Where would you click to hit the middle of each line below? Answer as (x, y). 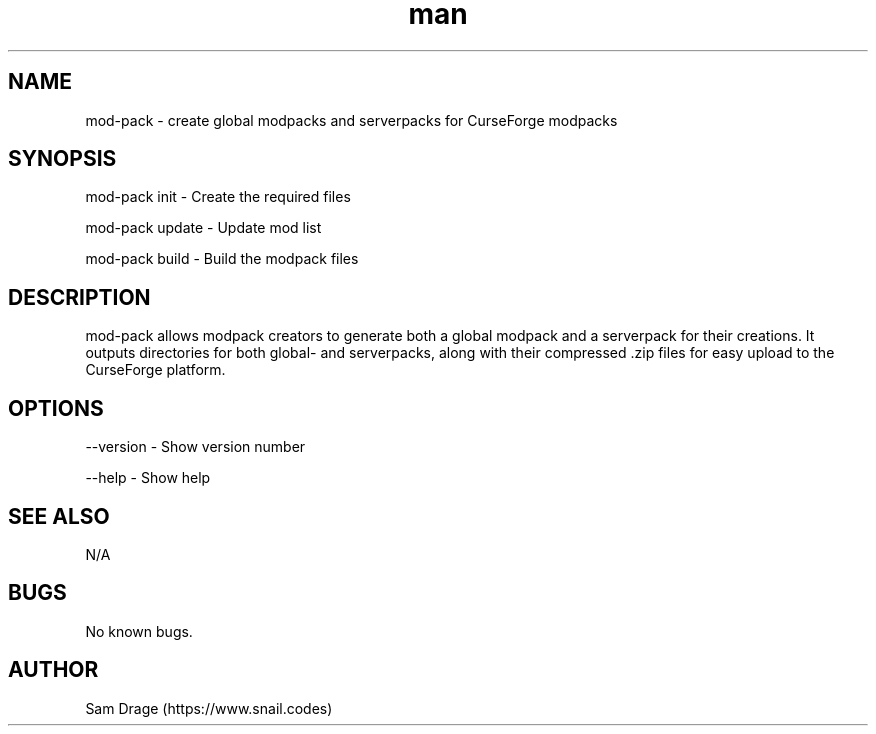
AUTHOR (53, 670)
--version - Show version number (195, 447)
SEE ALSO (59, 516)
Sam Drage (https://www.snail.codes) (209, 708)
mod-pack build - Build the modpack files (222, 259)
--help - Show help (148, 478)
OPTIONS (56, 408)
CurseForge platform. (155, 370)
